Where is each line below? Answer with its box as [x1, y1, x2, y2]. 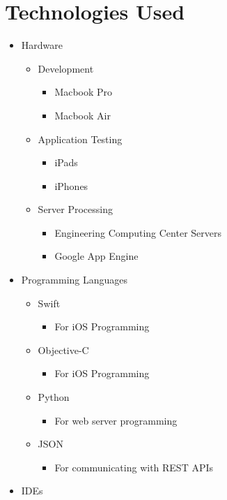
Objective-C [38, 342, 89, 357]
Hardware [21, 38, 63, 52]
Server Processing [38, 202, 113, 216]
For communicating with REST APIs [54, 459, 214, 474]
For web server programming [54, 413, 178, 427]
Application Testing [38, 131, 123, 146]
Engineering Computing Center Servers [54, 225, 221, 240]
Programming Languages [21, 272, 128, 287]
